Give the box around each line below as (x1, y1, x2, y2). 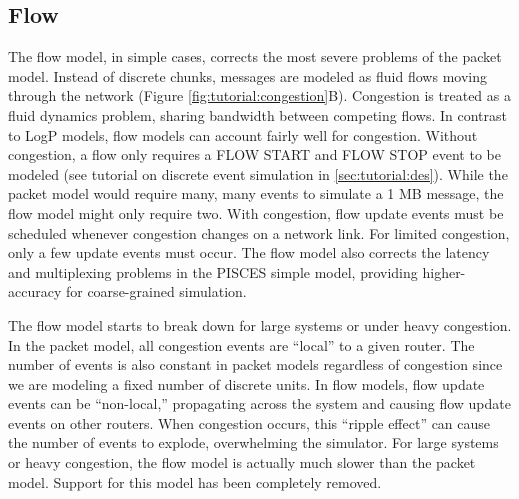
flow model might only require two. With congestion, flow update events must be (8, 202, 504, 223)
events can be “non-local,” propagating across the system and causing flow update (8, 393, 511, 414)
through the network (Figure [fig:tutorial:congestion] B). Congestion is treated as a (8, 85, 511, 106)
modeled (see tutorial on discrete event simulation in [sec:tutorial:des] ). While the (8, 163, 508, 184)
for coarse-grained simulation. (65, 281, 247, 302)
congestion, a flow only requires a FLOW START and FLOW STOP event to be (8, 144, 501, 165)
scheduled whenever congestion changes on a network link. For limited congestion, (8, 222, 510, 243)
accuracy (8, 281, 62, 302)
